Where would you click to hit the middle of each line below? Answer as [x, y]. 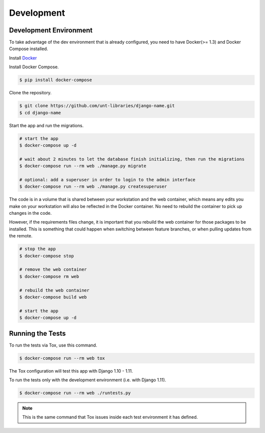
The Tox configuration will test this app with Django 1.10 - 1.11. [71, 371]
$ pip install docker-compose [56, 80]
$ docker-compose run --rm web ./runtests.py [75, 393]
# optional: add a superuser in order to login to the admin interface [107, 180]
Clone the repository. [30, 93]
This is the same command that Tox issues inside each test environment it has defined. [110, 417]
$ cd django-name [40, 113]
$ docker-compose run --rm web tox [62, 358]
